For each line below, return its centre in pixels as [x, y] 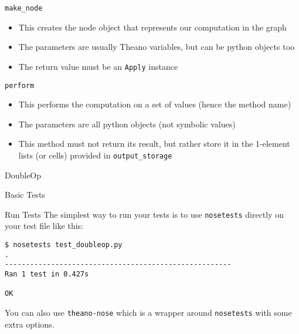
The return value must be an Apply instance [98, 66]
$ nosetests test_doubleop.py [64, 245]
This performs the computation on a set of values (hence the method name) [155, 104]
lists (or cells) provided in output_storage [95, 155]
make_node [24, 8]
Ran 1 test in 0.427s [47, 274]
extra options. [30, 324]
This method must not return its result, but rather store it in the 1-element [154, 144]
